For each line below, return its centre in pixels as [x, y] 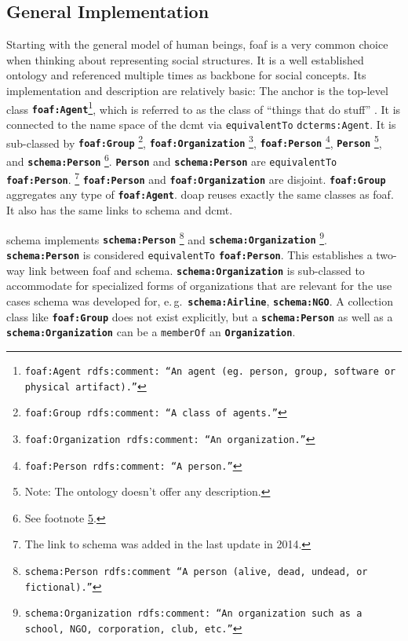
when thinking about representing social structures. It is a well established [185, 59]
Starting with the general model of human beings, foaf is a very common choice [197, 44]
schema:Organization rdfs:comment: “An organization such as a [193, 614]
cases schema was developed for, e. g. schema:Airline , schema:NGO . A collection [200, 300]
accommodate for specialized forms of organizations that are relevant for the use [199, 286]
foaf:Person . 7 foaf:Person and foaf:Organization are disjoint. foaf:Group [196, 178]
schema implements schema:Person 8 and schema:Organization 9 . [167, 238]
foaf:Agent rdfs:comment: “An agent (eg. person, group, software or [210, 371]
